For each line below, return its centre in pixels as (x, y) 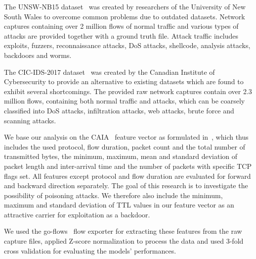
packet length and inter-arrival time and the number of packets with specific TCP (128, 166)
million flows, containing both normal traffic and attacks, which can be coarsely (125, 101)
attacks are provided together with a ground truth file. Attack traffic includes (121, 35)
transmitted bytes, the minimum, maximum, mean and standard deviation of (121, 156)
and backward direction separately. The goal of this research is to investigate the (126, 185)
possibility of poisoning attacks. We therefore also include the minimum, (113, 195)
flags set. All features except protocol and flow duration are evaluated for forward (128, 176)
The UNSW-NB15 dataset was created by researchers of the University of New (125, 6)
